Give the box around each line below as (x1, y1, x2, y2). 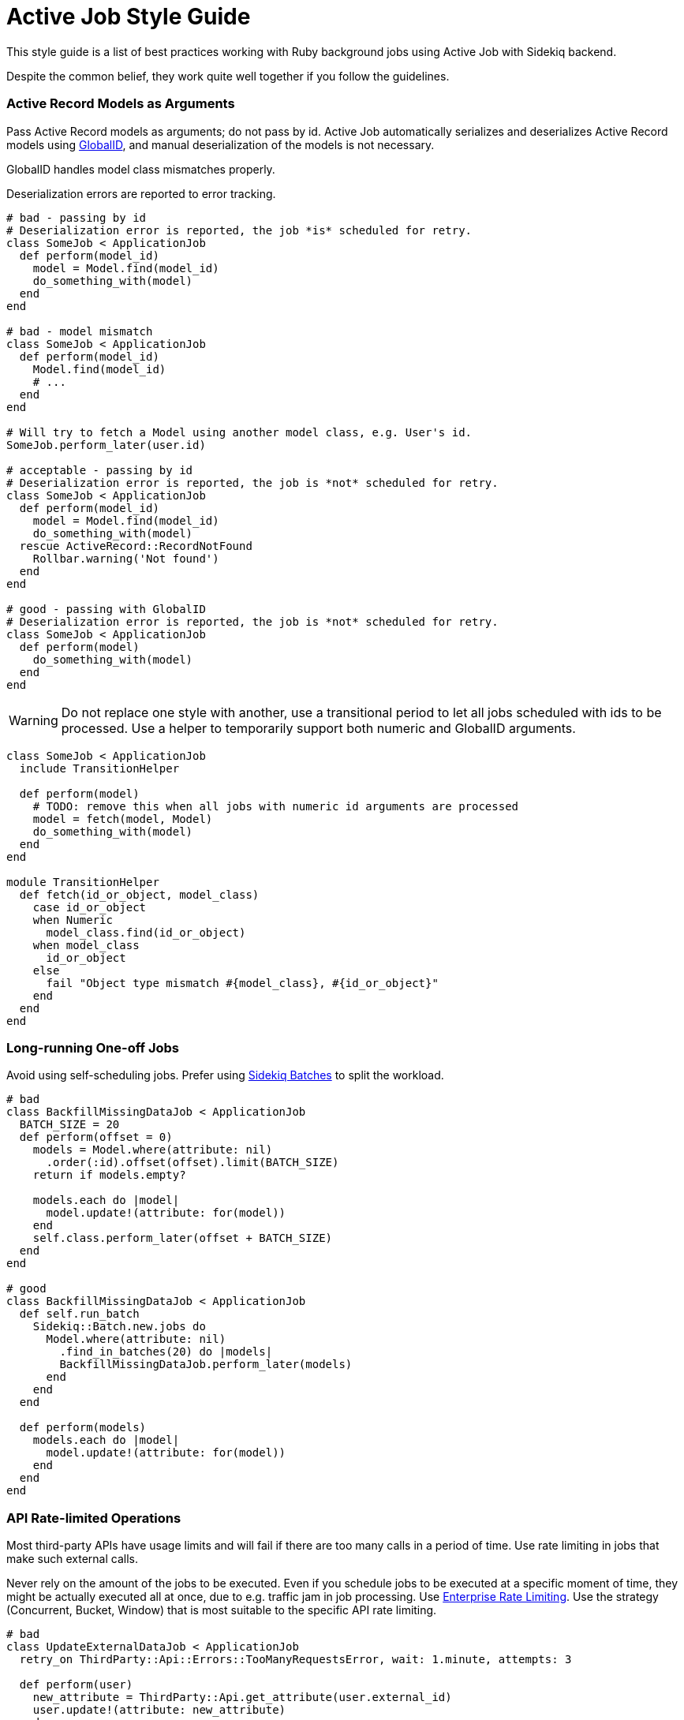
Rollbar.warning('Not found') (32, 552, 219, 565)
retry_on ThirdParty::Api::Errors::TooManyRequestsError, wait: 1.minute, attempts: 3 (19, 1653, 572, 1666)
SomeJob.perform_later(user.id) (6, 438, 206, 451)
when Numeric (32, 913, 113, 926)
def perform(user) (19, 1678, 133, 1691)
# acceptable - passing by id (6, 463, 193, 477)
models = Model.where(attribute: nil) (32, 1143, 273, 1157)
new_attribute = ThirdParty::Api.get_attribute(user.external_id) (32, 1691, 452, 1703)
